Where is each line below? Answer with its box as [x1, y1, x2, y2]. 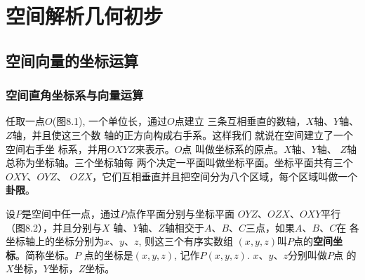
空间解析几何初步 [6, 1, 164, 30]
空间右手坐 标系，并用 [6, 141, 107, 156]
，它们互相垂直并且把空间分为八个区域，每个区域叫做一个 [92, 168, 358, 183]
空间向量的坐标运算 [6, 49, 138, 71]
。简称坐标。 [15, 247, 74, 262]
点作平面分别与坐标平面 [126, 206, 234, 220]
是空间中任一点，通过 [22, 206, 120, 220]
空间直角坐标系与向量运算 [6, 86, 144, 104]
